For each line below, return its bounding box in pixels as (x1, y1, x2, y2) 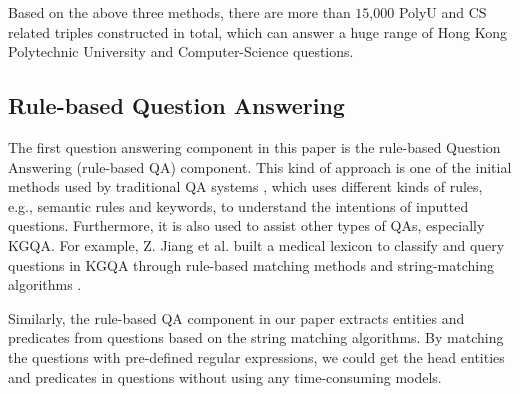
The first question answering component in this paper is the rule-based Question (8, 136, 501, 157)
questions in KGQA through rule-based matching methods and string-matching (8, 254, 494, 275)
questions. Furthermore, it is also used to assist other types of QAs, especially (8, 215, 485, 236)
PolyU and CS (398, 2, 487, 22)
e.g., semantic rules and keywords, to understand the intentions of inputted (8, 195, 469, 216)
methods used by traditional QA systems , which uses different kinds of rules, (8, 176, 483, 197)
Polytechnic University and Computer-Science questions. (8, 41, 354, 62)
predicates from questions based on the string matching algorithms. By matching (8, 327, 504, 348)
